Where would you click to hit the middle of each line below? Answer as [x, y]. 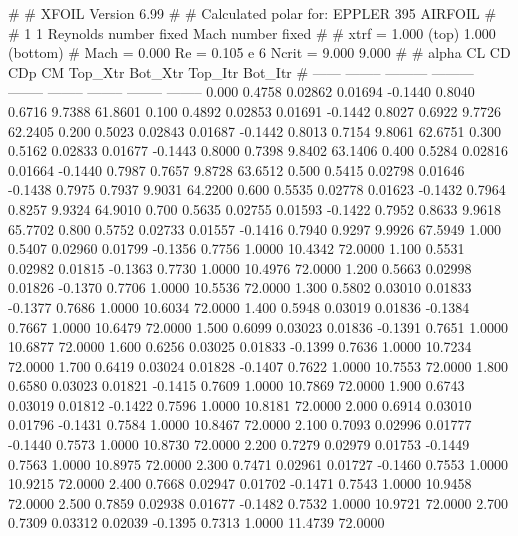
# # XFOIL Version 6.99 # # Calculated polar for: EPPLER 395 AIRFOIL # [252, 13]
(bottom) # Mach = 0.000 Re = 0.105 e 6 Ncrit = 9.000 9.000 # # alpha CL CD [259, 52]
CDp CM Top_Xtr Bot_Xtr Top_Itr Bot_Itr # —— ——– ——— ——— [241, 71]
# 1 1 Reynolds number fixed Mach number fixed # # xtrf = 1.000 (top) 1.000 [252, 32]
